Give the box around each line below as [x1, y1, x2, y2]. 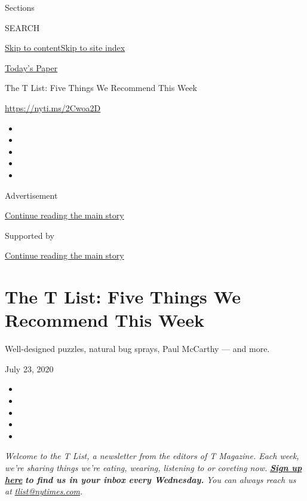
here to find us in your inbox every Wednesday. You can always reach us [5, 473, 296, 485]
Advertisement [5, 189, 58, 201]
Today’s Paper [5, 61, 58, 74]
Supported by [5, 229, 54, 241]
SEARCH [5, 21, 40, 34]
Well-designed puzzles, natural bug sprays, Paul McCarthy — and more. [5, 342, 270, 355]
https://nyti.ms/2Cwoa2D [5, 101, 101, 114]
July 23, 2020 [5, 362, 54, 375]
